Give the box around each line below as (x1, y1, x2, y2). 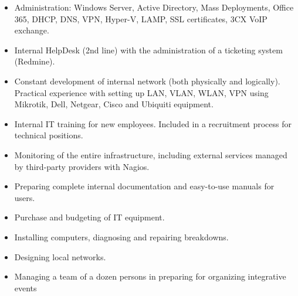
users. (14, 191, 35, 203)
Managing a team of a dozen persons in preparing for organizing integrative (14, 270, 286, 283)
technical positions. (14, 129, 83, 141)
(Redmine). (14, 55, 55, 67)
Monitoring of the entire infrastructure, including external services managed (14, 148, 287, 161)
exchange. (14, 24, 49, 36)
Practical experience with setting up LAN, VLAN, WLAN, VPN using (14, 86, 269, 98)
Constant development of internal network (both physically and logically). (14, 74, 280, 87)
